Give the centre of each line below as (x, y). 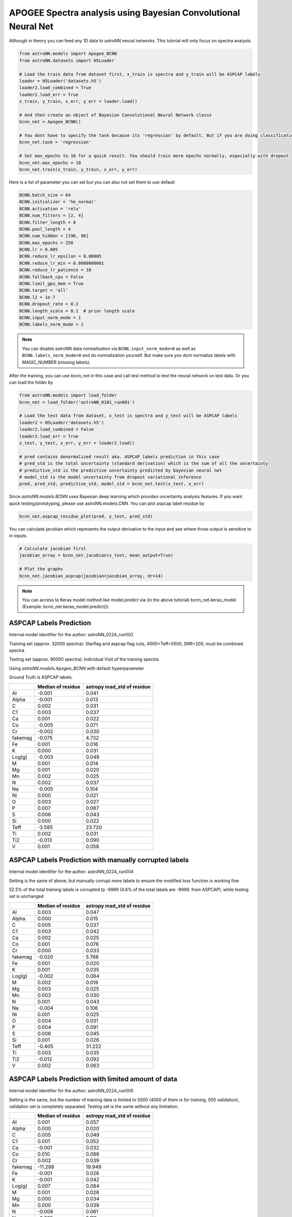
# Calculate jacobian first (53, 549)
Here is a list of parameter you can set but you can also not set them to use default (92, 182)
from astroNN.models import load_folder (68, 395)
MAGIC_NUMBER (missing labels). (56, 362)
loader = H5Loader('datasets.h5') (60, 81)
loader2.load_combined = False (57, 429)
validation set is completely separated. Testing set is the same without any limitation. (94, 1106)
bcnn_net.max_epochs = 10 (50, 163)
